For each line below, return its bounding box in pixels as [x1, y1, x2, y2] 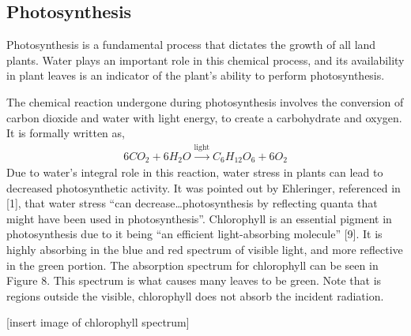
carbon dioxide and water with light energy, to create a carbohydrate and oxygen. [6, 109, 402, 125]
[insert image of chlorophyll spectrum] [6, 314, 190, 330]
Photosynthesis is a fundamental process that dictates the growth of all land [6, 36, 376, 53]
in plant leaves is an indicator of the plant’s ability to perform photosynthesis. [6, 67, 385, 84]
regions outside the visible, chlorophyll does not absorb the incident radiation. [6, 287, 384, 304]
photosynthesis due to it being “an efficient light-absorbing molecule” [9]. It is [6, 226, 383, 242]
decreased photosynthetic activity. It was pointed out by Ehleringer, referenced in [6, 179, 401, 196]
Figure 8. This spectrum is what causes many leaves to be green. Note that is [6, 272, 382, 289]
